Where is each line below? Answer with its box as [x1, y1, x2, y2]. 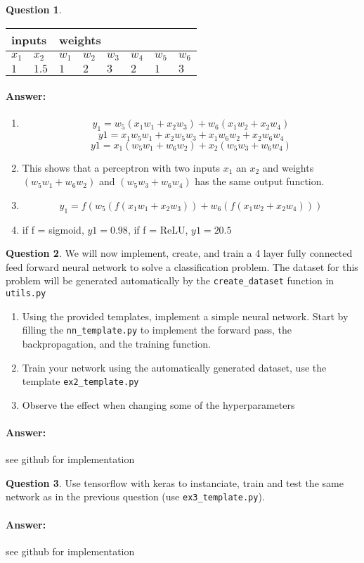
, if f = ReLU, [127, 222, 188, 236]
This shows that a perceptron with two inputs [22, 160, 220, 175]
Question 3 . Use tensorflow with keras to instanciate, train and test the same [6, 475, 344, 490]
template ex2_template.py [22, 374, 139, 388]
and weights [262, 160, 314, 175]
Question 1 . [6, 2, 62, 16]
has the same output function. [195, 174, 325, 189]
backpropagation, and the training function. [22, 336, 211, 350]
